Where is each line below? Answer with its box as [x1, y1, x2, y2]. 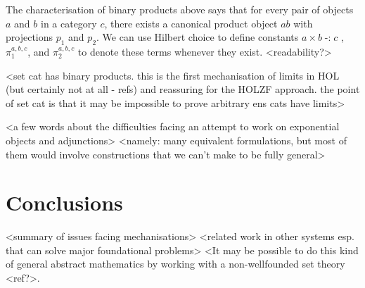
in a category [40, 15, 97, 30]
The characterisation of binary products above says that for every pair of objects [6, 2, 354, 16]
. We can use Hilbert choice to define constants [96, 30, 299, 44]
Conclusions [6, 188, 123, 217]
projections [6, 30, 53, 44]
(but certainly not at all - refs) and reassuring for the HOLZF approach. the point [6, 82, 360, 96]
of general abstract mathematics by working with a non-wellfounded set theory [6, 256, 345, 271]
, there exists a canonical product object [104, 15, 278, 30]
